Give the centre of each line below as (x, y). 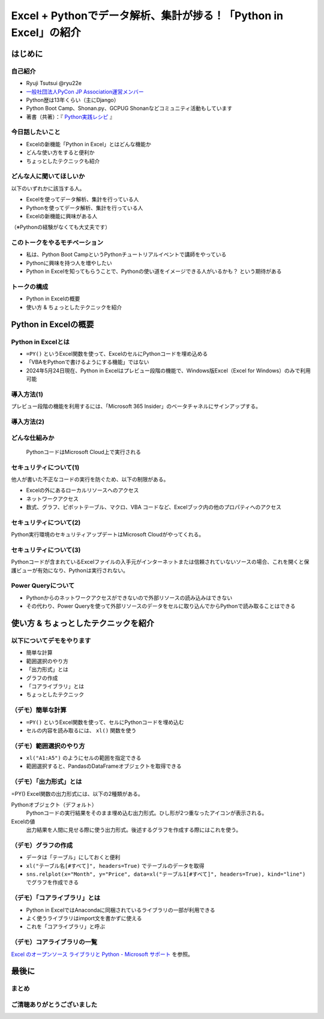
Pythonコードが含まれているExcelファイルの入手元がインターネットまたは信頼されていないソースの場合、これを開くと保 (160, 562)
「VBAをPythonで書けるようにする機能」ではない (88, 362)
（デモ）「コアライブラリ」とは (56, 898)
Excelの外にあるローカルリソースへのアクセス (82, 490)
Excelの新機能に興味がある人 (62, 216)
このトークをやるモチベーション (57, 243)
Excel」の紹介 (46, 32)
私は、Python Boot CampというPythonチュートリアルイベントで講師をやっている (126, 254)
